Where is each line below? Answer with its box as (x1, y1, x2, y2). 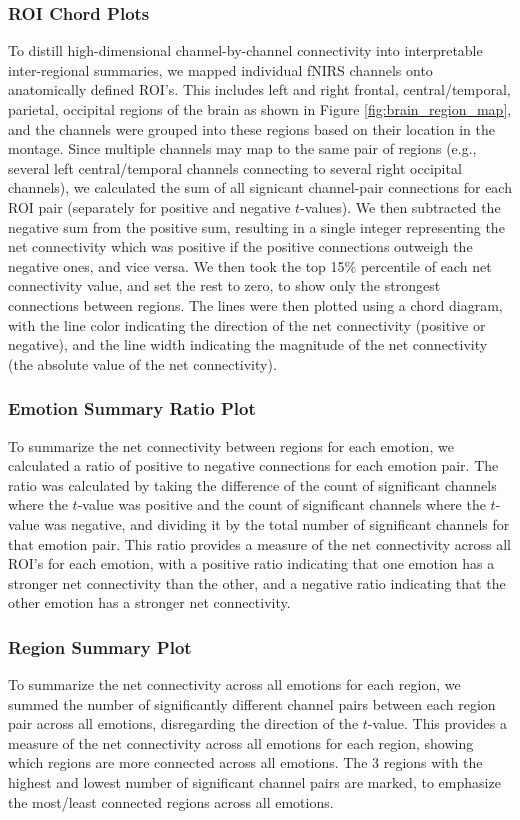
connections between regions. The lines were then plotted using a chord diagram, (8, 294, 503, 315)
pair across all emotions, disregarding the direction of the (8, 713, 359, 734)
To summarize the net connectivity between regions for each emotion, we (8, 435, 454, 456)
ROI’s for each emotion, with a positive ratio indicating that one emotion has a (8, 553, 495, 574)
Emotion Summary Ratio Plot (8, 396, 256, 421)
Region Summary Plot (8, 634, 192, 659)
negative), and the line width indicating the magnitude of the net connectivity (8, 334, 488, 355)
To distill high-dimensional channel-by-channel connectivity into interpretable (8, 40, 483, 61)
